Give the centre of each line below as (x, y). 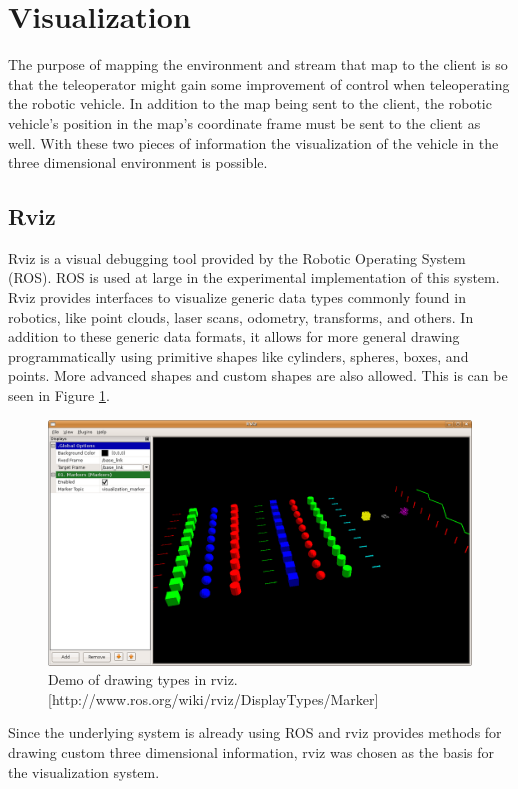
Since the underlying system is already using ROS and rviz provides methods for (255, 732)
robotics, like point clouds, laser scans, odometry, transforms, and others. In (241, 316)
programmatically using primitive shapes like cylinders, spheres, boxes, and (238, 355)
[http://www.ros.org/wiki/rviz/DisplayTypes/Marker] (213, 698)
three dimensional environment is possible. (138, 162)
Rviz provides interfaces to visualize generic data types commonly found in (237, 297)
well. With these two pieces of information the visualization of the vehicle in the (253, 142)
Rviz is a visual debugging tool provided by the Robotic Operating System (237, 257)
